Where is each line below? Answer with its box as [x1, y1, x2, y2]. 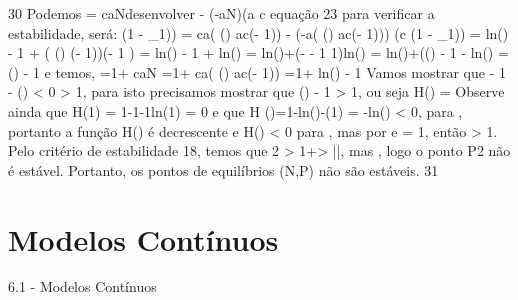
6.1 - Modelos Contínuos [8, 276, 157, 297]
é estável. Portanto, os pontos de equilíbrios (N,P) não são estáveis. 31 [8, 159, 439, 180]
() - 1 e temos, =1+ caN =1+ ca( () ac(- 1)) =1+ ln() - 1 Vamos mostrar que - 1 [8, 61, 506, 82]
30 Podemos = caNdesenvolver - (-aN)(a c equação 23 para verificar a [8, 3, 435, 23]
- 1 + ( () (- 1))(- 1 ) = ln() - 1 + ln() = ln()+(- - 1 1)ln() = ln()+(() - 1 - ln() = [8, 42, 509, 63]
